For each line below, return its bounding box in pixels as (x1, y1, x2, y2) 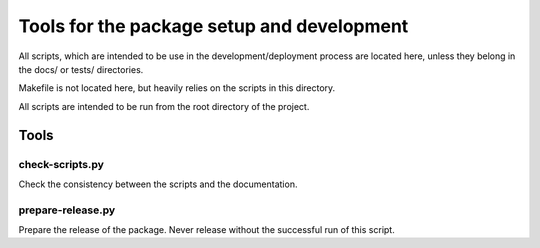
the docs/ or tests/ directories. (18, 63, 144, 75)
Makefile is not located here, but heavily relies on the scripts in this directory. (18, 82, 336, 94)
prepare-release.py (18, 203, 116, 217)
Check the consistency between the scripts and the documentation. (18, 178, 298, 190)
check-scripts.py (18, 157, 105, 171)
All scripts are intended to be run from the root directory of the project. (18, 100, 310, 112)
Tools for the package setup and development (18, 15, 409, 37)
